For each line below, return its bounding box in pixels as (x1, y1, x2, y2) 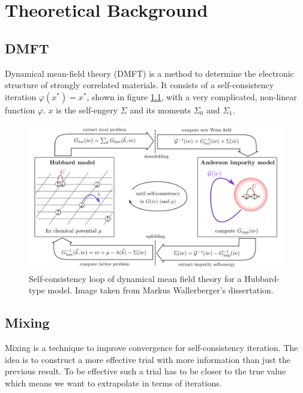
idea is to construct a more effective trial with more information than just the (5, 353, 291, 365)
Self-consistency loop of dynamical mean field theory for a (29, 272, 242, 284)
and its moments (130, 103, 191, 116)
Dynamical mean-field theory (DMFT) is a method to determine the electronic (5, 67, 294, 79)
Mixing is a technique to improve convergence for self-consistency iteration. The (5, 341, 298, 353)
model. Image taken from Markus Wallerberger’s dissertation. (47, 284, 274, 296)
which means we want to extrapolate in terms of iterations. (5, 376, 222, 389)
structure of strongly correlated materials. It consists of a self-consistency (5, 79, 274, 91)
